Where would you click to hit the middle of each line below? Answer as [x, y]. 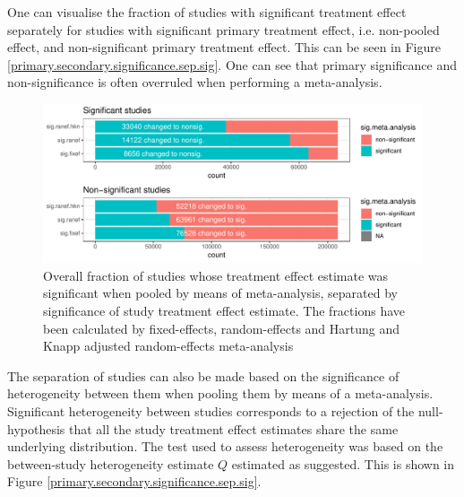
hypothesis [36, 428]
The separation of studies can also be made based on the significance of [203, 375]
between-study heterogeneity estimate [111, 463]
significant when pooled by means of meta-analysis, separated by [220, 293]
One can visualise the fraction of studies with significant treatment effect [207, 12]
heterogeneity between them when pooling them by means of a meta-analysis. [220, 393]
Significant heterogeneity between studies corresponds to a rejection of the [211, 410]
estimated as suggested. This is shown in [343, 463]
